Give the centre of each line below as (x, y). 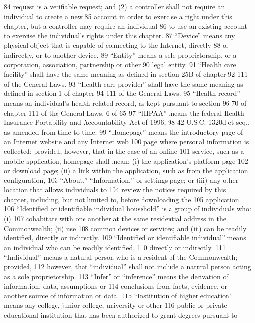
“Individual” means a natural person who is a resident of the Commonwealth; (121, 257)
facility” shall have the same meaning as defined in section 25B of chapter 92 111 (126, 74)
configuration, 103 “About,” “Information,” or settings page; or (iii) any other (121, 180)
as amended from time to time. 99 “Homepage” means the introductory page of (124, 132)
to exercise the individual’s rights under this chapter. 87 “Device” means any (120, 35)
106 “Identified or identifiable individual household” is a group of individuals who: (127, 209)
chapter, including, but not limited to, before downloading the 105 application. (123, 199)
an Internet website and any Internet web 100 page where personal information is (127, 141)
